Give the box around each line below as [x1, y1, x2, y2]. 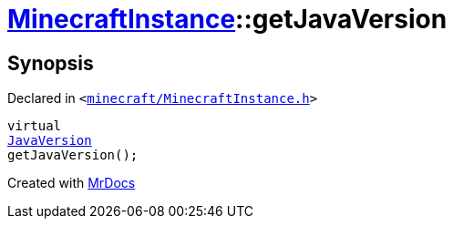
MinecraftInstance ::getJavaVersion [7, 4, 448, 35]
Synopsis [7, 51, 94, 75]
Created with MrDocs [7, 175, 136, 191]
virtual [7, 118, 62, 134]
